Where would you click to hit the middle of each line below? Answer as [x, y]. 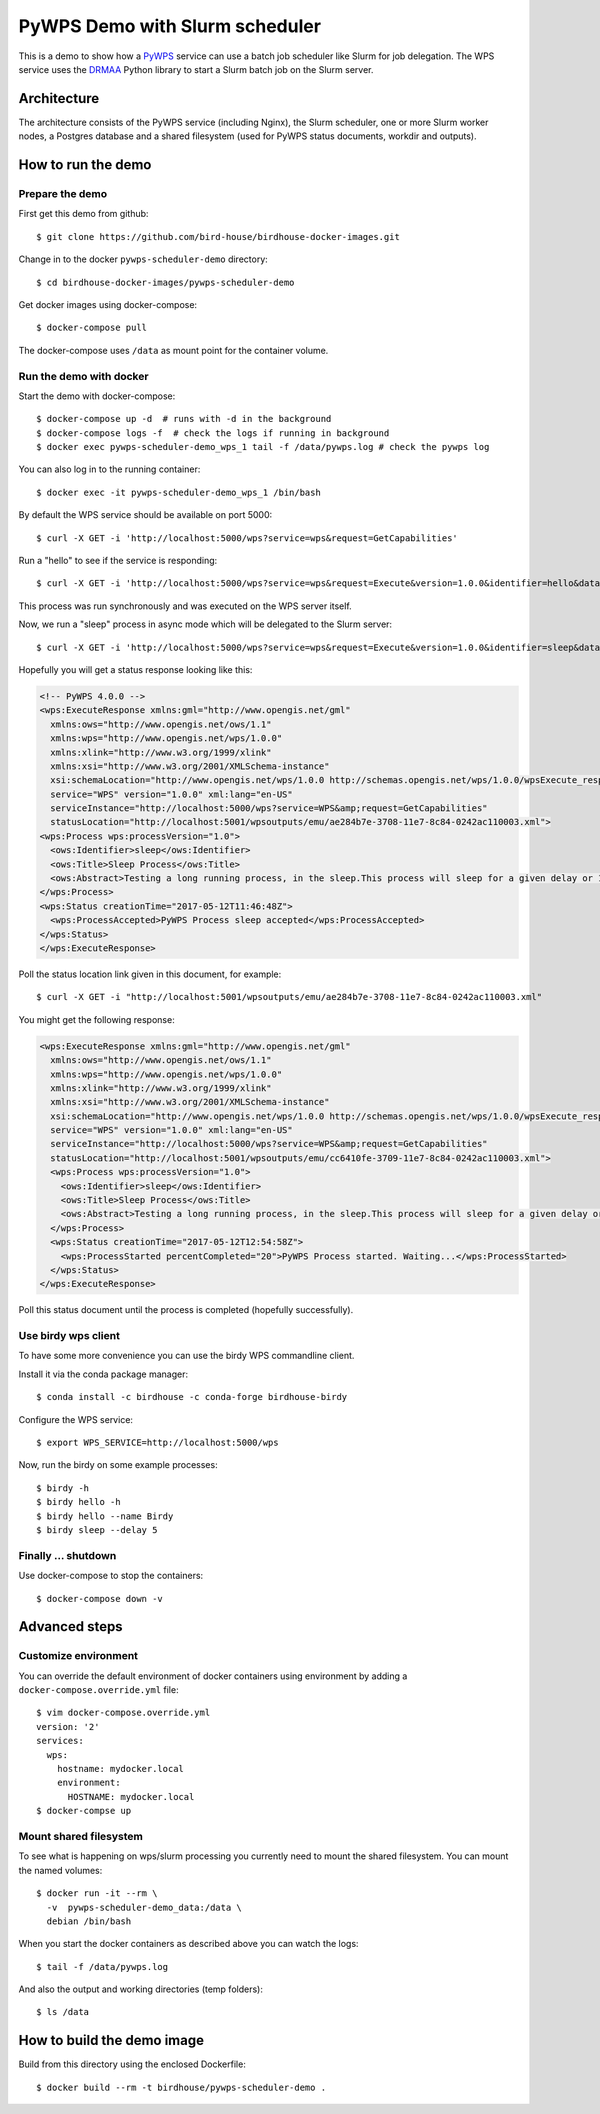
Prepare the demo [63, 194]
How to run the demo [85, 165]
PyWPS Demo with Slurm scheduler [170, 26]
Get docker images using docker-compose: [108, 304]
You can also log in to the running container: [109, 469]
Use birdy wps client [69, 1336]
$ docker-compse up [84, 1811]
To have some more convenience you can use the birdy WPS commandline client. [186, 1356]
